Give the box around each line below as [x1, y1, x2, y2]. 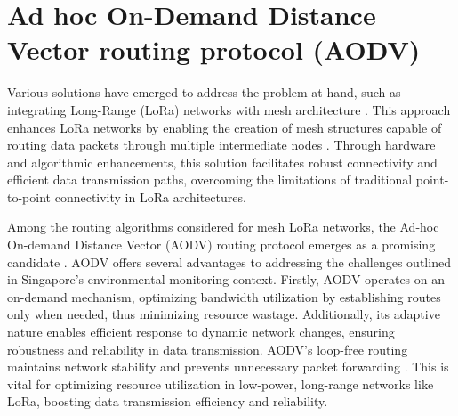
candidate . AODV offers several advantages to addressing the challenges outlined [7, 252, 451, 271]
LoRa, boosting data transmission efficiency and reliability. [7, 392, 328, 411]
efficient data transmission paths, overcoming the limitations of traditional [7, 170, 413, 189]
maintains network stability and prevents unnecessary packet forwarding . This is [7, 357, 449, 376]
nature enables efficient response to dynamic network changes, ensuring [7, 322, 395, 341]
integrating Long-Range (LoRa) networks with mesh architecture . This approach [7, 100, 451, 118]
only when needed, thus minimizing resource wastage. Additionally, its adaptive [7, 305, 440, 323]
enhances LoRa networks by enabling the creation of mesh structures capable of [7, 118, 442, 136]
